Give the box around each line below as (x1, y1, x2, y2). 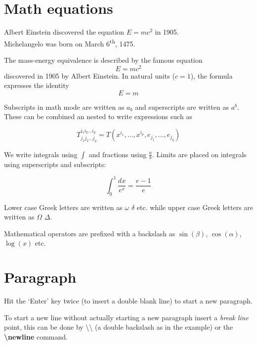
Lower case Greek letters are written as (4, 202, 123, 212)
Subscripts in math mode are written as (4, 101, 125, 112)
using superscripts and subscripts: (4, 159, 106, 169)
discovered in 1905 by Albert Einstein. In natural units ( (4, 70, 175, 81)
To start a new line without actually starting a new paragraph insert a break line (4, 312, 249, 322)
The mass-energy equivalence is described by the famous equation (4, 54, 203, 65)
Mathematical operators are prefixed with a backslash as (4, 228, 175, 238)
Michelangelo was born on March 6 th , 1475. (4, 37, 135, 48)
